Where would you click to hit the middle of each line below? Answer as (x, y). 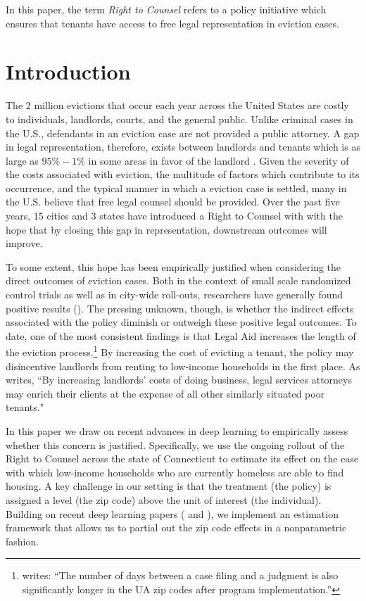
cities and (67, 216)
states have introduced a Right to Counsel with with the (221, 216)
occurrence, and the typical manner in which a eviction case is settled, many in (176, 188)
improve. (24, 243)
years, (18, 216)
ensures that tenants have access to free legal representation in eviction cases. (172, 23)
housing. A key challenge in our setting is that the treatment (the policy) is (169, 486)
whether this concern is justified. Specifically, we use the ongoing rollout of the (175, 444)
